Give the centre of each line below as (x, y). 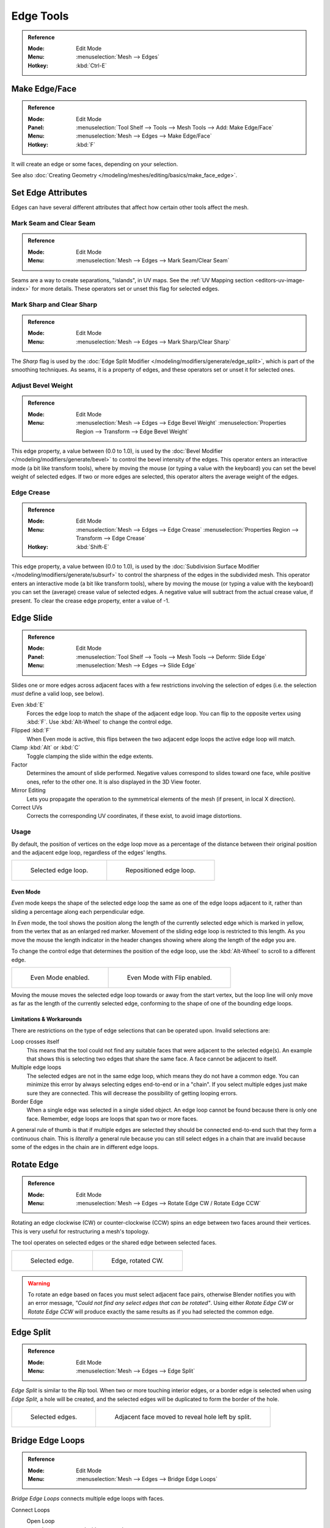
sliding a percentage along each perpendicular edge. (78, 911)
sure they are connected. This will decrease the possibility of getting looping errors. (132, 1093)
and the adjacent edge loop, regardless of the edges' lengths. (89, 852)
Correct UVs (27, 807)
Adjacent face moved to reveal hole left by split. (183, 1417)
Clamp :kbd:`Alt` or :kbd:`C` (46, 747)
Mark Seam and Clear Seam (53, 223)
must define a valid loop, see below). (58, 693)
